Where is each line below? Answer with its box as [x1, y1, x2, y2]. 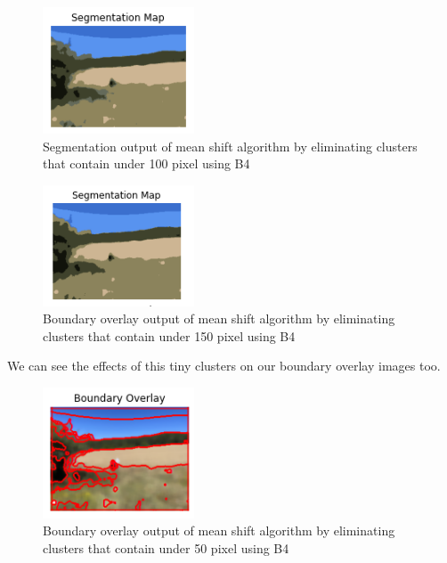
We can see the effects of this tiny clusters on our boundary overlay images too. [7, 356, 441, 375]
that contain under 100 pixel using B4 [43, 154, 250, 173]
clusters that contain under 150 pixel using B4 [43, 326, 296, 345]
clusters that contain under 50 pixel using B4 [43, 539, 289, 558]
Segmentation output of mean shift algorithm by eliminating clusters [43, 136, 418, 155]
